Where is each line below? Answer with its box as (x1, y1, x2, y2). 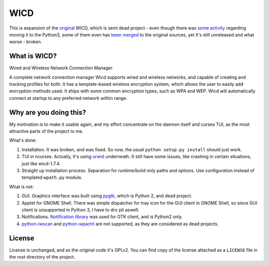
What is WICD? (9, 52, 57, 60)
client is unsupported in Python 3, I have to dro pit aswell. (21, 207, 139, 213)
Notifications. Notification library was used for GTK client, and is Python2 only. (21, 214, 183, 220)
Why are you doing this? (9, 108, 87, 117)
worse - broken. (9, 39, 42, 45)
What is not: (9, 184, 34, 190)
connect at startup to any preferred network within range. (9, 95, 128, 101)
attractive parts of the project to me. (9, 128, 84, 134)
